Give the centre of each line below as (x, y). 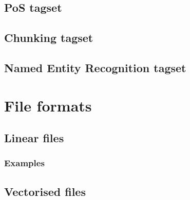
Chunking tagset (49, 38)
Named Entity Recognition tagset (95, 67)
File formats (48, 105)
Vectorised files (45, 191)
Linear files (34, 138)
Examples (24, 163)
